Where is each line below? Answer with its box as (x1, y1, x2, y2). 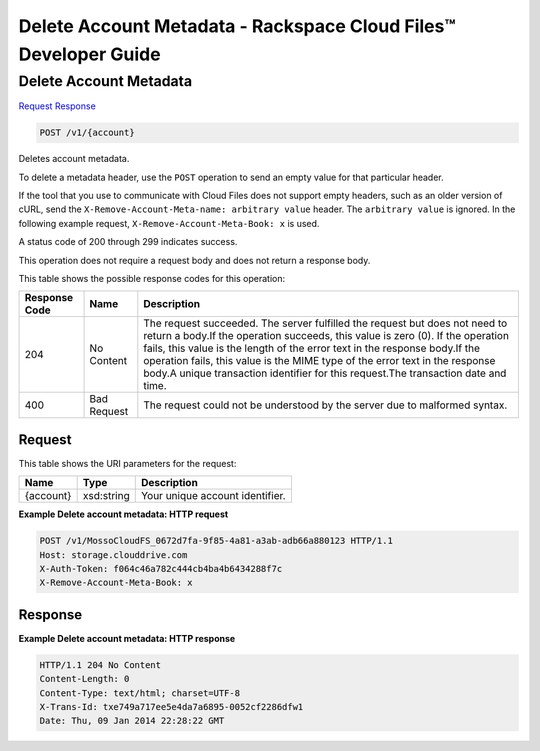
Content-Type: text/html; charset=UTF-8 (39, 687, 240, 699)
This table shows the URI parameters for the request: (18, 457, 237, 469)
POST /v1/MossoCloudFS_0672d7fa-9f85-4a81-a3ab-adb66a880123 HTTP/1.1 (39, 535, 394, 547)
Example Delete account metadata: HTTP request (18, 508, 229, 520)
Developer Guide (18, 43, 161, 65)
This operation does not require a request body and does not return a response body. (18, 254, 371, 266)
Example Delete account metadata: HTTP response (18, 632, 236, 644)
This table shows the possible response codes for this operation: (18, 272, 286, 284)
